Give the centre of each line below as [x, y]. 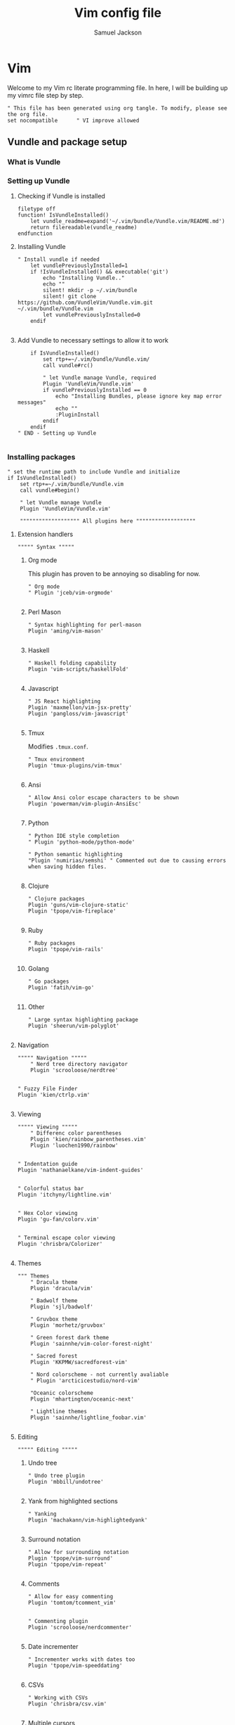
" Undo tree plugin [56, 1475]
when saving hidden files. [67, 867]
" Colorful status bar [51, 1188]
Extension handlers [45, 534]
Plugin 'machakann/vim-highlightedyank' [88, 1520]
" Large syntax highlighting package [83, 1019]
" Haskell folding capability [72, 663]
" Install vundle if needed [58, 260]
